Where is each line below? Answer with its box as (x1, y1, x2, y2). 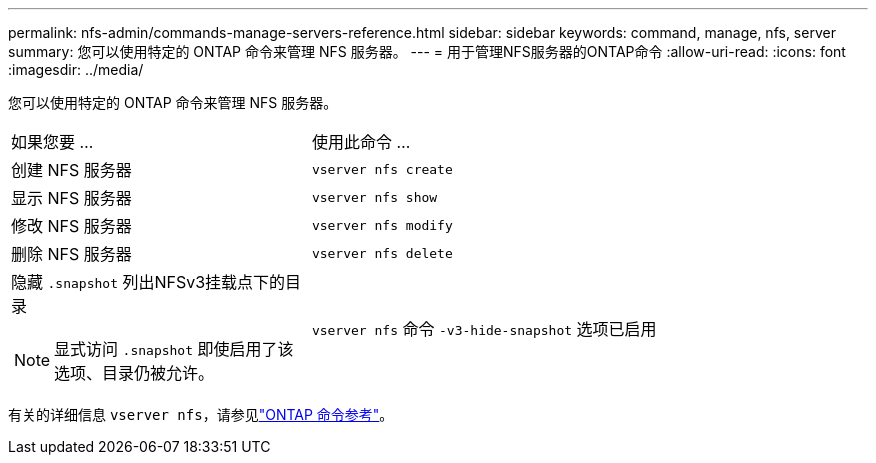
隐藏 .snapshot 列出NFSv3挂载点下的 (11, 272, 286, 292)
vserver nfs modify (311, 217, 453, 233)
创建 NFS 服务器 (11, 160, 132, 180)
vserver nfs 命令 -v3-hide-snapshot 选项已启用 (311, 319, 657, 339)
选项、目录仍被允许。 (54, 363, 215, 383)
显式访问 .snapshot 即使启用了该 (54, 339, 294, 359)
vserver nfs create (311, 161, 453, 177)
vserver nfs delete (311, 245, 453, 261)
